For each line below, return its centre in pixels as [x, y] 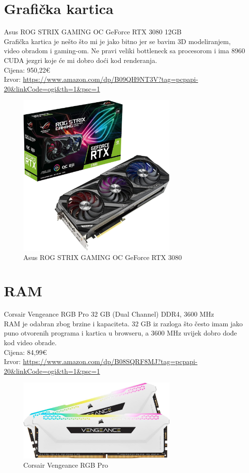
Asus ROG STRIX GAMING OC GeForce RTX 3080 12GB [93, 32]
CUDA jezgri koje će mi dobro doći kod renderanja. [81, 60]
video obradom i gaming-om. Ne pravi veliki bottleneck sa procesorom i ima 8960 [124, 51]
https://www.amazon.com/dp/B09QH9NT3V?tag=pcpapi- [110, 79]
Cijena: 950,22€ [27, 69]
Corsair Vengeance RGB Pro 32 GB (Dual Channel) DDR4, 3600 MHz [109, 314]
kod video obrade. [30, 342]
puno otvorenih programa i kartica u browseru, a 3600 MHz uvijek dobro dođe [121, 333]
